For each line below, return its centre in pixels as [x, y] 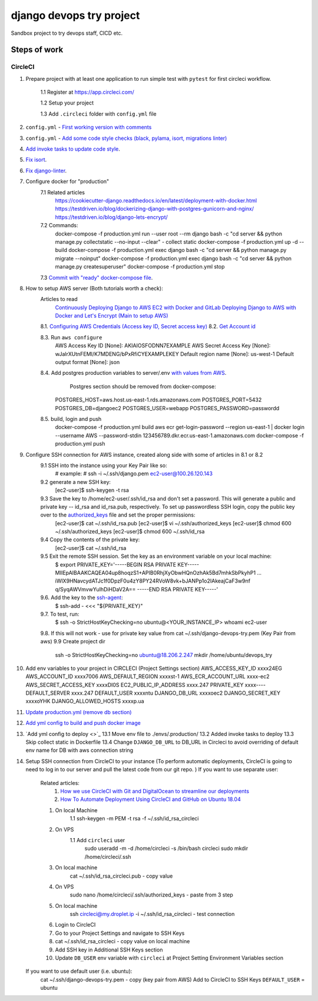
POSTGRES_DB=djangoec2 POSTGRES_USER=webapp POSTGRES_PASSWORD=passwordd [167, 408]
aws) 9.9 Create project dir [73, 642]
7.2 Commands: [59, 225]
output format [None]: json [87, 362]
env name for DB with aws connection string [79, 750]
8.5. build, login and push [71, 418]
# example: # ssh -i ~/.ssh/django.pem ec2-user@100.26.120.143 [134, 474]
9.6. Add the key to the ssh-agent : [82, 598]
